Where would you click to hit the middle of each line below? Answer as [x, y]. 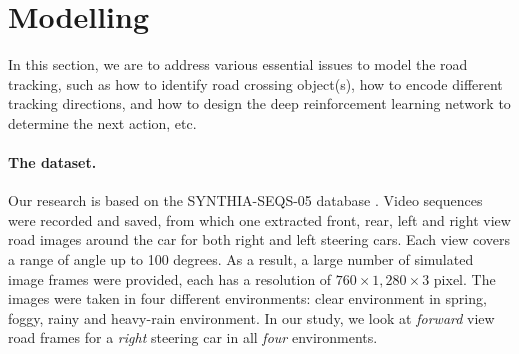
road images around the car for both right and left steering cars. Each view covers [259, 239]
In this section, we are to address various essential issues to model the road [238, 64]
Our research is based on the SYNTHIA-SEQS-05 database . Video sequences [245, 200]
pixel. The [464, 278]
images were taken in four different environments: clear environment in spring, [247, 298]
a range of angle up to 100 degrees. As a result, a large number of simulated [241, 259]
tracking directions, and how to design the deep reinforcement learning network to [259, 103]
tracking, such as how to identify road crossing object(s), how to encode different [255, 83]
